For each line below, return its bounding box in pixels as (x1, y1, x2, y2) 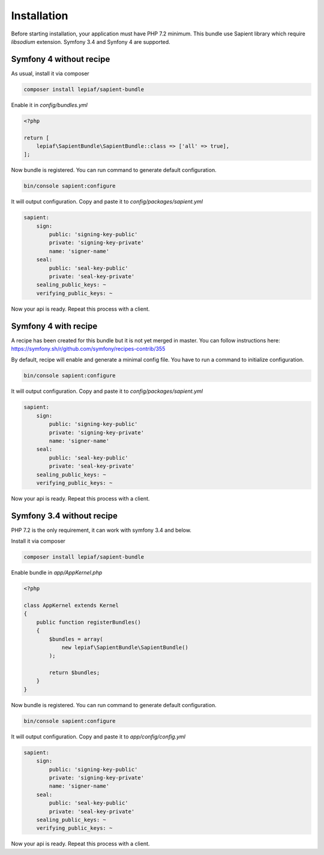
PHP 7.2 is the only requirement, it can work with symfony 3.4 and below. (11, 526, 192, 534)
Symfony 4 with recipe (11, 321, 98, 331)
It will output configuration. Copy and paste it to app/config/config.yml (11, 733, 186, 740)
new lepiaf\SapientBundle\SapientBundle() (61, 644, 188, 651)
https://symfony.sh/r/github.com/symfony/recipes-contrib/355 (11, 345, 166, 353)
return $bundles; (49, 669, 100, 676)
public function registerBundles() (36, 619, 141, 625)
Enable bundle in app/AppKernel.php (11, 569, 103, 576)
